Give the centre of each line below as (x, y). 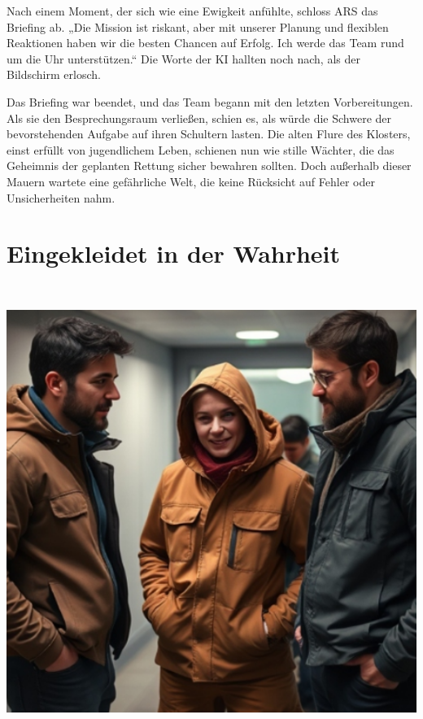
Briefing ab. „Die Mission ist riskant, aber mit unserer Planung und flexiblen (198, 26)
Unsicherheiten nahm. (61, 197)
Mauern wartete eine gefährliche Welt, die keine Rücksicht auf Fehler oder (191, 181)
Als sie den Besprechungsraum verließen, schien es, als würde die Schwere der (199, 118)
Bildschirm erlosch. (54, 74)
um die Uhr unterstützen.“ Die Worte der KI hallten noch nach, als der (183, 58)
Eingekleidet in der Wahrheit (174, 253)
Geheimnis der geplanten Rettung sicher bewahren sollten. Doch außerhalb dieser (209, 166)
